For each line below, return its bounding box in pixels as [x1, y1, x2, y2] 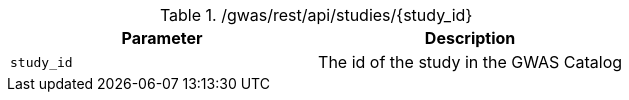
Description [424, 28, 516, 48]
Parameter [121, 28, 203, 48]
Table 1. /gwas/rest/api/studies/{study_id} [159, 5, 473, 25]
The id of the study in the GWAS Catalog [318, 52, 623, 72]
